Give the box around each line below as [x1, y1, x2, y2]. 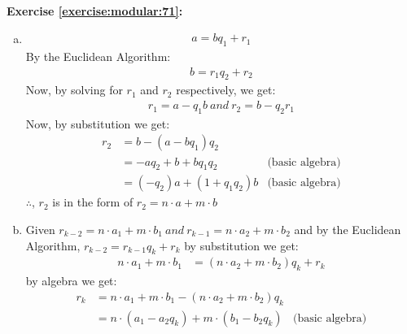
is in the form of [52, 193, 133, 210]
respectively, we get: [176, 81, 276, 98]
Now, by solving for [25, 81, 123, 98]
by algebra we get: [25, 272, 117, 289]
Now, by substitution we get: [25, 115, 170, 132]
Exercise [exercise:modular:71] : [7, 2, 183, 19]
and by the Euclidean [294, 220, 401, 237]
